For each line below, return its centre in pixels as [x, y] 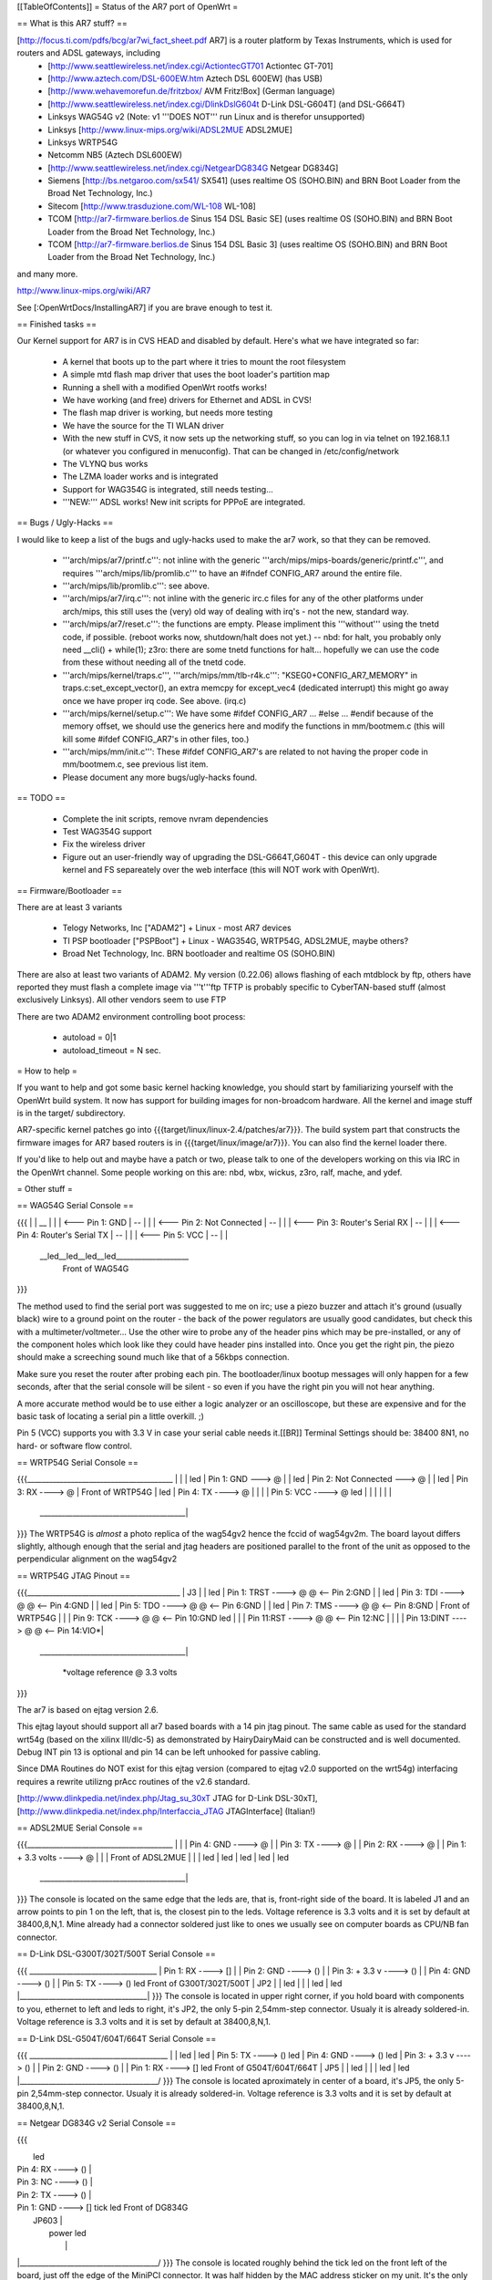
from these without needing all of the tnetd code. [154, 662]
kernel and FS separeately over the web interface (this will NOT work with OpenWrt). [221, 870]
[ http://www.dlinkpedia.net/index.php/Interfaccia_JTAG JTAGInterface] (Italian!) [166, 1811]
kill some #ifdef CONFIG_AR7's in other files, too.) [156, 739]
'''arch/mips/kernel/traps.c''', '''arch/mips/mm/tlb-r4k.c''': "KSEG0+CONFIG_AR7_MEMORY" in [240, 675]
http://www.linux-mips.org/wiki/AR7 [84, 291]
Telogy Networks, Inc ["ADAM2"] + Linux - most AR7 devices [177, 928]
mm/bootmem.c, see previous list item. [135, 764]
